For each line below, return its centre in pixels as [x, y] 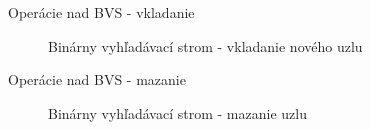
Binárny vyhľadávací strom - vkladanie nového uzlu [205, 45]
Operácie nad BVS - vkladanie [101, 12]
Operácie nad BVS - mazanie [97, 79]
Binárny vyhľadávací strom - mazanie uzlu [177, 112]
